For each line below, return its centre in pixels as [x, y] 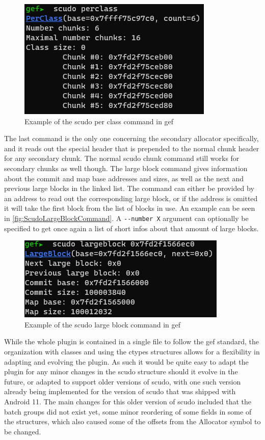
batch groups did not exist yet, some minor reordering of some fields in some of [128, 411]
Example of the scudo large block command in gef [102, 324]
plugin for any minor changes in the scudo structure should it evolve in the [121, 372]
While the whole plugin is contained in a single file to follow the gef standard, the [132, 341]
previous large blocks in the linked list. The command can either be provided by [129, 188]
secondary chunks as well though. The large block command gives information [126, 168]
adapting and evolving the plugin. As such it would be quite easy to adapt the [126, 361]
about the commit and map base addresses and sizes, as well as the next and [124, 178]
